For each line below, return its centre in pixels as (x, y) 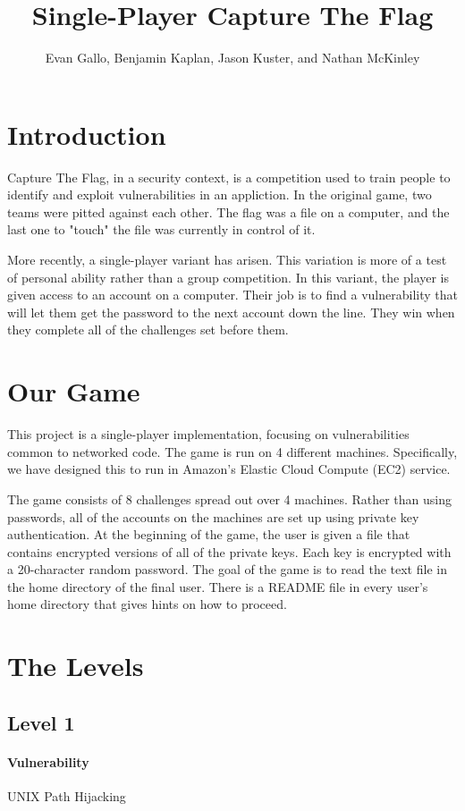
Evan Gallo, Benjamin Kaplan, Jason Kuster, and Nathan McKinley (232, 58)
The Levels (76, 666)
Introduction (87, 134)
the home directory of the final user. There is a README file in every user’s (218, 586)
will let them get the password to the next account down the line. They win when (231, 312)
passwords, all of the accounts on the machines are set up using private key (213, 516)
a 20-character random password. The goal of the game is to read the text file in (227, 569)
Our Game (74, 391)
